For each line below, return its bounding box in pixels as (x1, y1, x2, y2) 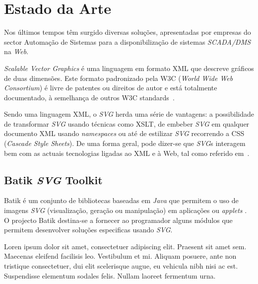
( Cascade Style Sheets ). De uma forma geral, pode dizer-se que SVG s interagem (4, 138, 246, 148)
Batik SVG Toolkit (4, 172, 103, 187)
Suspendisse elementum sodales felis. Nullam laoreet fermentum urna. (4, 270, 216, 281)
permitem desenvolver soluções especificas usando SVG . (4, 224, 173, 235)
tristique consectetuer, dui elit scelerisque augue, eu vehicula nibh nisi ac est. (4, 261, 238, 271)
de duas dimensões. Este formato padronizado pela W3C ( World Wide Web (4, 72, 233, 83)
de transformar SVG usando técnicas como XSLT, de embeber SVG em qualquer (4, 118, 250, 129)
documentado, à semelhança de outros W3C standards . (4, 92, 175, 102)
